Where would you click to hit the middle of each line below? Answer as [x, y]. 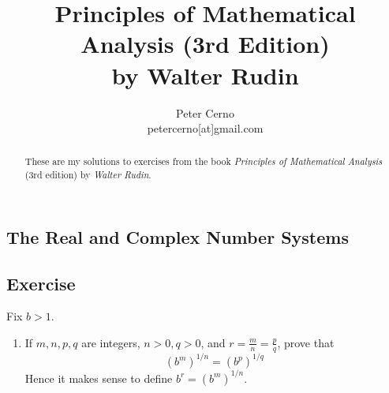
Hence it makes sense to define [99, 378]
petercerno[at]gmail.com [205, 128]
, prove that [306, 342]
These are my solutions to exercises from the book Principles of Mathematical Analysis [204, 161]
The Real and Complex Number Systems [178, 236]
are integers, [111, 342]
